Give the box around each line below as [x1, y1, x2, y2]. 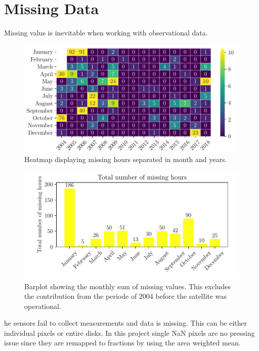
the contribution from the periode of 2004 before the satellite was [24, 291, 227, 301]
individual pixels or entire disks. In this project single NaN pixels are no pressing [4, 327, 255, 338]
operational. [24, 300, 61, 311]
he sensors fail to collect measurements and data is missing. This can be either [4, 318, 247, 328]
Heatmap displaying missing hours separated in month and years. [24, 154, 227, 165]
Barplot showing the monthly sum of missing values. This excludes [24, 281, 231, 291]
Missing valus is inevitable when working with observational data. [4, 27, 208, 38]
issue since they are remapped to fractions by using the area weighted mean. [4, 337, 241, 348]
